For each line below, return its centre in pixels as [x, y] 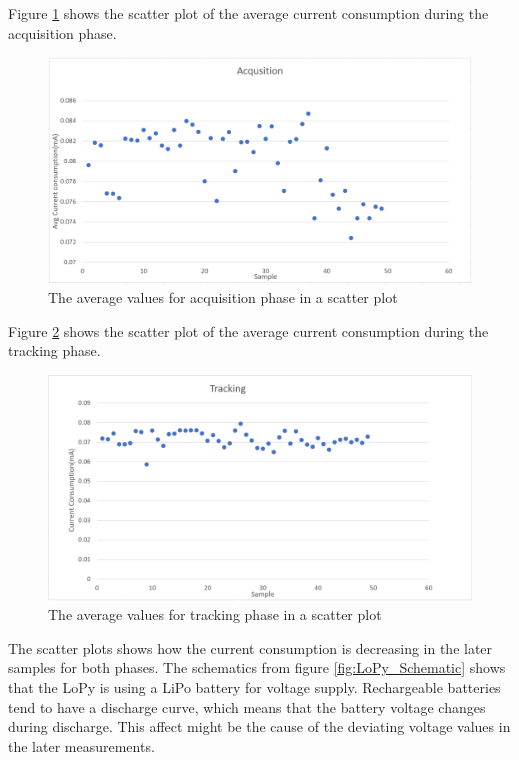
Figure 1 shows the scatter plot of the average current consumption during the [248, 13]
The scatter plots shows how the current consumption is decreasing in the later [250, 647]
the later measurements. [81, 745]
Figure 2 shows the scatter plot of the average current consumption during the [248, 330]
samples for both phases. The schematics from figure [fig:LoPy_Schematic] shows [257, 667]
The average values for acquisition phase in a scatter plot [223, 297]
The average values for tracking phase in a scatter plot [215, 614]
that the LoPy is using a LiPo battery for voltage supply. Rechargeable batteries [254, 687]
